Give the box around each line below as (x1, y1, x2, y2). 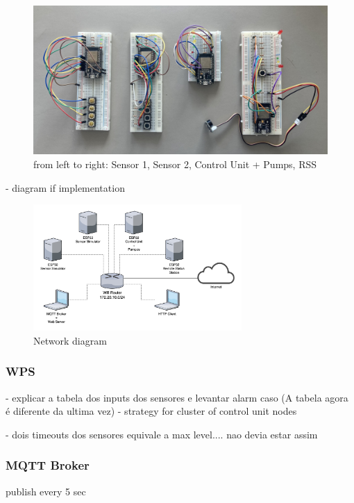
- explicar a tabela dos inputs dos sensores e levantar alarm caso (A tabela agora (6, 390, 348, 404)
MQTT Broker (6, 456, 90, 474)
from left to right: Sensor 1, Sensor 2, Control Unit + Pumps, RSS (33, 157, 317, 172)
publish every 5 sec (6, 484, 86, 498)
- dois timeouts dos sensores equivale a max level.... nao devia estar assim (6, 427, 318, 441)
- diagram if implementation (6, 180, 125, 195)
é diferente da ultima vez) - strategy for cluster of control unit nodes (6, 404, 297, 418)
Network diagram (33, 333, 107, 347)
